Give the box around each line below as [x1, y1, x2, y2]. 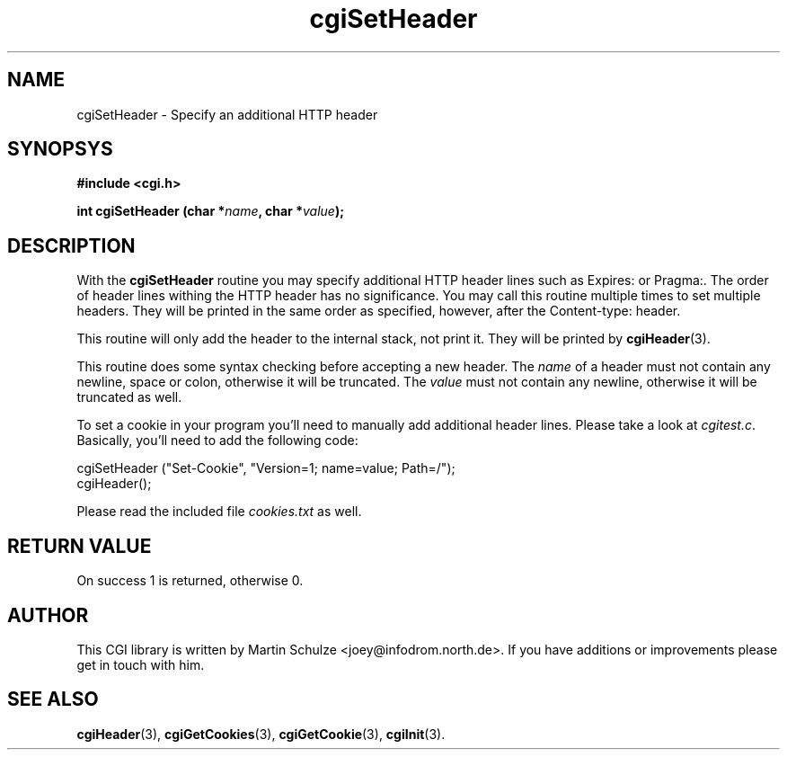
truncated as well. [76, 389, 182, 405]
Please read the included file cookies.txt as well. [76, 503, 362, 520]
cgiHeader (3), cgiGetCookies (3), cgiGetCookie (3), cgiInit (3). [76, 726, 446, 742]
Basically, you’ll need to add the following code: [76, 432, 358, 449]
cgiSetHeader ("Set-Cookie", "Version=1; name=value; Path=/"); [76, 460, 455, 476]
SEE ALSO [7, 688, 99, 711]
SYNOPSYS [7, 138, 113, 161]
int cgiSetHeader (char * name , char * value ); [76, 203, 344, 219]
